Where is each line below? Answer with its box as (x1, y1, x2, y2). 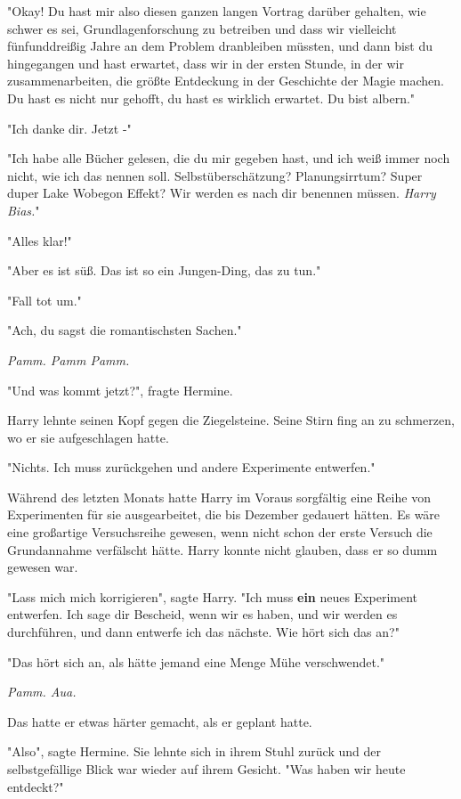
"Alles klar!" (7, 231, 72, 249)
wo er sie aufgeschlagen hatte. (7, 428, 169, 446)
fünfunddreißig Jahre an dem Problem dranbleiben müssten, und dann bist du (7, 37, 433, 55)
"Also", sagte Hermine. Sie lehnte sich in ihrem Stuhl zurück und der (7, 742, 381, 761)
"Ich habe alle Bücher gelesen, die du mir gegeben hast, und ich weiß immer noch (7, 149, 450, 167)
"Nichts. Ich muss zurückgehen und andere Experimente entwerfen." (7, 458, 376, 477)
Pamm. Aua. (7, 682, 77, 701)
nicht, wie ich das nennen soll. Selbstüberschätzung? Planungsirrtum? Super (7, 166, 423, 184)
